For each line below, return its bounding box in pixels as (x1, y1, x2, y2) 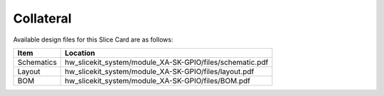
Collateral (13, 11, 72, 26)
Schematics (17, 57, 57, 67)
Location (65, 48, 95, 58)
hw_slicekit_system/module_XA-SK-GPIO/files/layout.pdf (65, 66, 255, 76)
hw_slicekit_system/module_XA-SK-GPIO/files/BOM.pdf (65, 76, 250, 85)
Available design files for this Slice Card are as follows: (13, 35, 174, 44)
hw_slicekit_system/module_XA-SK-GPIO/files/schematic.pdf (65, 57, 269, 67)
